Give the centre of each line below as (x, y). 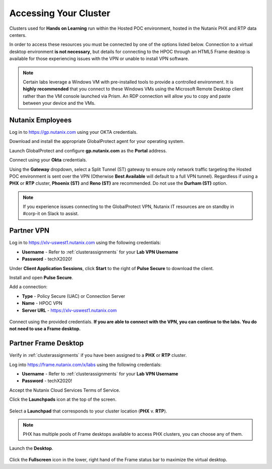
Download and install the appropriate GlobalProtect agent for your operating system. (97, 141)
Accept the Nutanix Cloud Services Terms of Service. (65, 390)
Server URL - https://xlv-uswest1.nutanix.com (69, 310)
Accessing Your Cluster (60, 13)
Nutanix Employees (41, 120)
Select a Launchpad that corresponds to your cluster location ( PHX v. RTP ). (88, 411)
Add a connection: (28, 287)
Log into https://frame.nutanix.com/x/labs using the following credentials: (85, 364)
